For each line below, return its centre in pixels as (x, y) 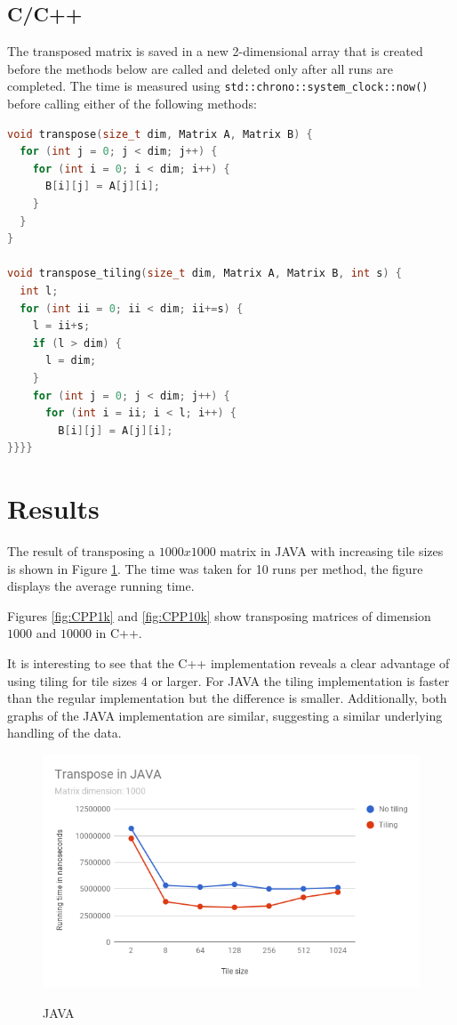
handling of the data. (64, 733)
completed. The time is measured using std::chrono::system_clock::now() (218, 86)
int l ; (39, 291)
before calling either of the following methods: (132, 104)
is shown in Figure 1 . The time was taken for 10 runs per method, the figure (215, 568)
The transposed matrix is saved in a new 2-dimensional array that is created (215, 51)
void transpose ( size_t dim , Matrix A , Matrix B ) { (160, 134)
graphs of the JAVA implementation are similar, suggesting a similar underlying (225, 715)
